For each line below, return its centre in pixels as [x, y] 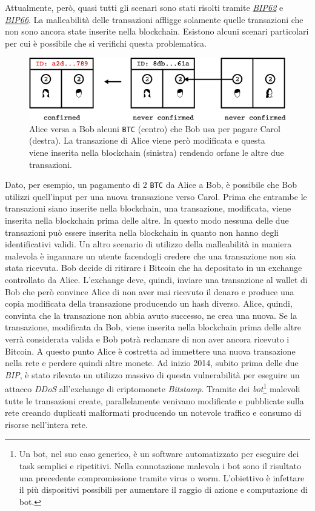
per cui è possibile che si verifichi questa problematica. [106, 43]
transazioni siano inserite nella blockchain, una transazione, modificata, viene [148, 208]
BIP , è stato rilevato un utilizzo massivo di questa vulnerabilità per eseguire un [152, 374]
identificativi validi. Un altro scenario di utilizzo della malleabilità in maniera [148, 244]
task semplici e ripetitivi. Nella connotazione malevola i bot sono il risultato [160, 465]
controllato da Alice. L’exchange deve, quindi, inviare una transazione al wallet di [156, 279]
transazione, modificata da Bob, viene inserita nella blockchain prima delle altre [153, 327]
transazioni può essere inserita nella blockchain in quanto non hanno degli [142, 232]
